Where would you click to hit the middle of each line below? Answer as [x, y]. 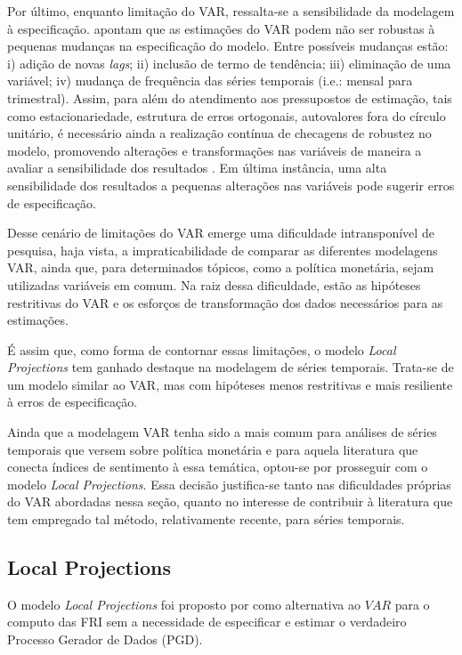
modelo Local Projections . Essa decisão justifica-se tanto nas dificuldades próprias [229, 484]
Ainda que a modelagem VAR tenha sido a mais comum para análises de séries [222, 432]
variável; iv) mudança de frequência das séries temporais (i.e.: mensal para [210, 81]
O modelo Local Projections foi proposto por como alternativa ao [184, 604]
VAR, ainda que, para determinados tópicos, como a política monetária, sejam [221, 267]
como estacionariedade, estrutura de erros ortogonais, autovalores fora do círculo [227, 115]
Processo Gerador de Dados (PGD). [105, 639]
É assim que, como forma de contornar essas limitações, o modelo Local [202, 349]
